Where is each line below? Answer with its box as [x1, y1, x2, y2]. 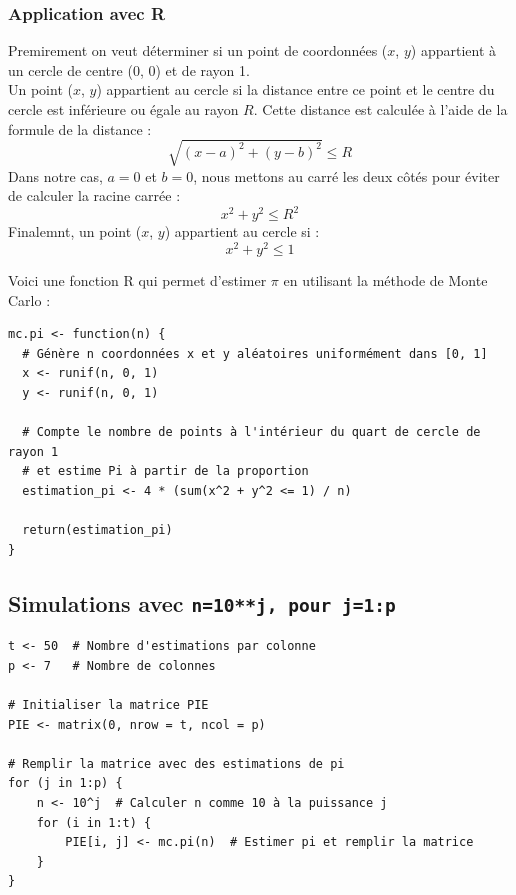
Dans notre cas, [8, 165, 103, 186]
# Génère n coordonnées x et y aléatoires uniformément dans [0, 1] [22, 346, 488, 361]
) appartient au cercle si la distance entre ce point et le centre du [96, 79, 495, 100]
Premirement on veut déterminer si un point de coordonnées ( [8, 40, 388, 61]
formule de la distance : [8, 118, 152, 139]
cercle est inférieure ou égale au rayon [8, 99, 239, 119]
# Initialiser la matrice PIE [8, 697, 209, 712]
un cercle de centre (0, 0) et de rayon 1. [8, 59, 250, 80]
